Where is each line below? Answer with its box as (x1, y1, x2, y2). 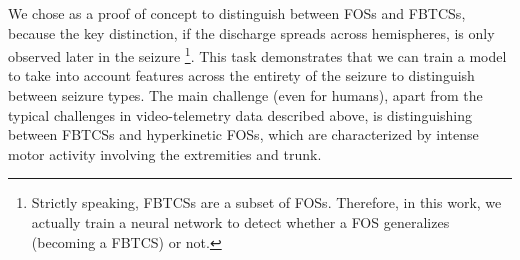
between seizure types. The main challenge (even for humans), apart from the (8, 85, 483, 106)
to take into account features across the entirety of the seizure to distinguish (8, 65, 475, 86)
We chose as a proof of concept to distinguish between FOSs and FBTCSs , (8, 3, 466, 23)
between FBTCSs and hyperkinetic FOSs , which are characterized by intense (8, 124, 479, 145)
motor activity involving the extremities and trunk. (8, 143, 322, 164)
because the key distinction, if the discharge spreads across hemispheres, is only (8, 22, 495, 43)
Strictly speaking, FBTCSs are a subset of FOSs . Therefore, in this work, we (31, 192, 502, 213)
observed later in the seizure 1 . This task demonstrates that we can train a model (8, 43, 507, 66)
